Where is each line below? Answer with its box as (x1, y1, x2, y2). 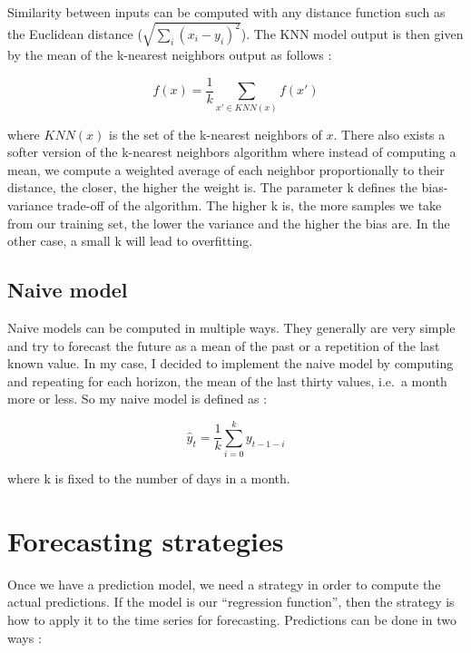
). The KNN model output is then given (240, 24, 464, 43)
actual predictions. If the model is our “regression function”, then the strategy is (7, 592, 455, 611)
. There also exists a (333, 124, 446, 143)
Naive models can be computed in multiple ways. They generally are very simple (7, 317, 456, 336)
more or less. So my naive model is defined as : (7, 389, 268, 408)
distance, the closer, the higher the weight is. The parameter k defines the (7, 178, 417, 197)
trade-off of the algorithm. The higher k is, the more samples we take (56, 195, 442, 214)
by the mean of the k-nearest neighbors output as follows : (7, 45, 332, 64)
